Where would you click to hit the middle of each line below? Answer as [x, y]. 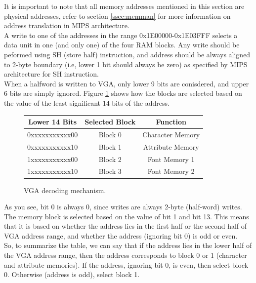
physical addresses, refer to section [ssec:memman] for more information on [117, 16]
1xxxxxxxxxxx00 [53, 159]
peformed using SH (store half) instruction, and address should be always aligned [127, 54]
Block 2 [110, 159]
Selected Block [110, 122]
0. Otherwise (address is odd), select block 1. [72, 274]
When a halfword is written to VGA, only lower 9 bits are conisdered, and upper [127, 83]
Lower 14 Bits [53, 122]
